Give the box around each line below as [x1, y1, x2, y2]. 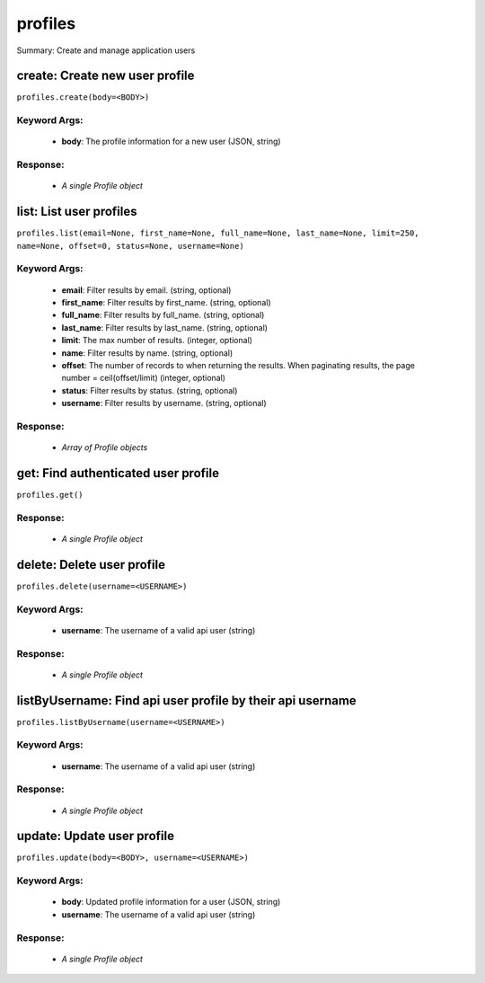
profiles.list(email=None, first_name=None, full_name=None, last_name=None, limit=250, [16, 228, 419, 238]
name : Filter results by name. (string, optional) [61, 347, 234, 359]
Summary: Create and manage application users [16, 45, 196, 56]
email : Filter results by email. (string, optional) [61, 284, 232, 296]
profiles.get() [16, 490, 84, 500]
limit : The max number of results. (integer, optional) [61, 335, 253, 346]
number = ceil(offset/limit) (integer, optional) [61, 373, 226, 384]
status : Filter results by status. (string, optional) [61, 385, 238, 395]
